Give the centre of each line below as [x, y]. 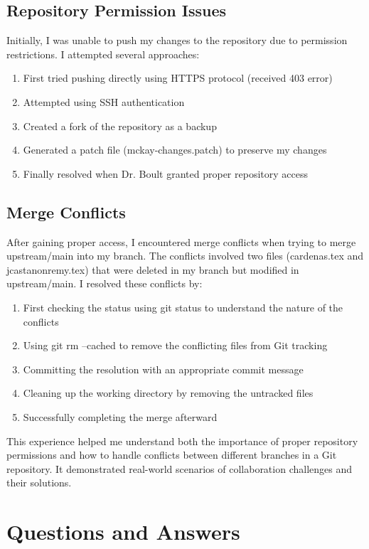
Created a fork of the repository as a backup [120, 126]
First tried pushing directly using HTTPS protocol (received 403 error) [178, 78]
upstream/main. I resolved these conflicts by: [105, 283]
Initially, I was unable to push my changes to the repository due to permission [177, 40]
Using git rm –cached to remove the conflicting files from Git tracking [175, 345]
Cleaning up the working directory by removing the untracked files [168, 393]
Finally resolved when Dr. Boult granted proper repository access [165, 173]
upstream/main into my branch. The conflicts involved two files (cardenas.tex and [185, 256]
